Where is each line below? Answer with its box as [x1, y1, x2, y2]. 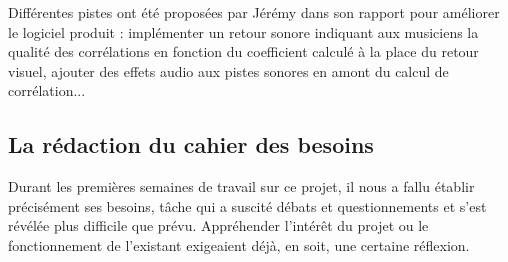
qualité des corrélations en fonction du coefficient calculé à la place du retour [8, 41, 479, 62]
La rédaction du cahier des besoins [8, 129, 374, 160]
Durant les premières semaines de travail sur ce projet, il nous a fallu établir [8, 176, 475, 197]
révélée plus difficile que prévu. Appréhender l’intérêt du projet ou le [8, 215, 429, 236]
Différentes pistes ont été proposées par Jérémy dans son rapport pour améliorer [8, 2, 500, 22]
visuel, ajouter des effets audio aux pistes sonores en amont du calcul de [8, 60, 449, 81]
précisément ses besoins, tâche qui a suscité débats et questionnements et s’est [8, 195, 487, 216]
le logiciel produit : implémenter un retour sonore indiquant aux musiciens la [8, 21, 479, 42]
